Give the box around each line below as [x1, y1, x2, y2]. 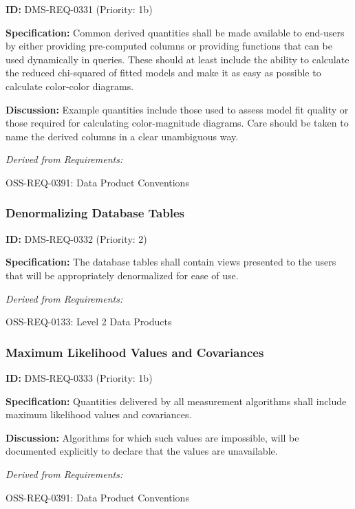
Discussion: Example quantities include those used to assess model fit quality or [6, 102, 349, 116]
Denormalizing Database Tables [6, 204, 184, 221]
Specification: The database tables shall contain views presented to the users [6, 254, 336, 269]
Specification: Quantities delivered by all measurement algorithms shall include [6, 393, 347, 408]
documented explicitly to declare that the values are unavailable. [6, 444, 278, 458]
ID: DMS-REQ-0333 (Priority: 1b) [6, 370, 153, 385]
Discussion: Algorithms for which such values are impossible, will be [6, 430, 299, 444]
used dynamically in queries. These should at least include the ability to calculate [6, 52, 349, 66]
